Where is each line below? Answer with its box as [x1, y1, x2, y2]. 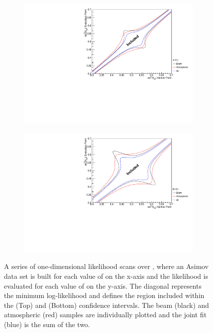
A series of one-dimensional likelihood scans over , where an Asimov [4, 261, 209, 271]
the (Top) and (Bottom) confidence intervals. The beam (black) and [4, 300, 209, 310]
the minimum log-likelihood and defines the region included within [4, 290, 205, 300]
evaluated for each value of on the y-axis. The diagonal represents [4, 280, 202, 291]
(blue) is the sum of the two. [4, 319, 90, 329]
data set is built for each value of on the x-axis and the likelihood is [4, 271, 208, 281]
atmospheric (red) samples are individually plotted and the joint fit [4, 309, 207, 320]
